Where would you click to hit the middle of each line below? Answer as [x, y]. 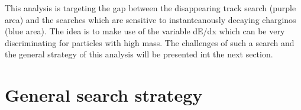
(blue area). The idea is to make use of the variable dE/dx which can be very [145, 31]
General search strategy [104, 95]
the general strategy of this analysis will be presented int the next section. [139, 54]
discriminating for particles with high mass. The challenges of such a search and [150, 42]
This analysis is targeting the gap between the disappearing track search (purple [150, 8]
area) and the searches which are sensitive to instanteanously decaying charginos [150, 19]
